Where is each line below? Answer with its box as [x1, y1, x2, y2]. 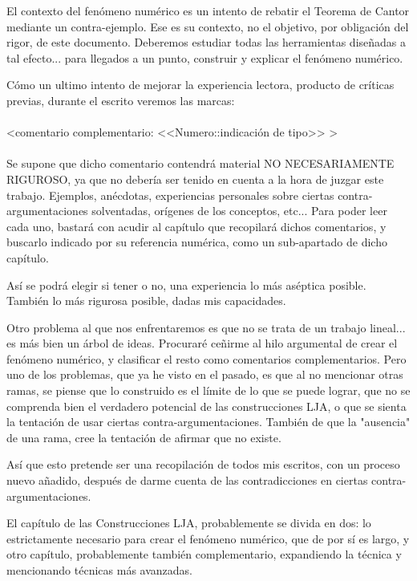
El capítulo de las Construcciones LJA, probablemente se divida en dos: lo [6, 514, 371, 531]
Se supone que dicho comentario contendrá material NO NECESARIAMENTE [6, 155, 395, 172]
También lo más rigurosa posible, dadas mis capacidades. [6, 292, 286, 309]
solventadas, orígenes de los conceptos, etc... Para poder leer [91, 202, 387, 219]
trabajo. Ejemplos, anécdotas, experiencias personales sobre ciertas [6, 186, 334, 203]
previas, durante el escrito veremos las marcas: [6, 91, 235, 108]
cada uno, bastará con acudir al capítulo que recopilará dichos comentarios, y [6, 217, 387, 234]
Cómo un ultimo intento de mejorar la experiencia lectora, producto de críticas [6, 76, 395, 93]
